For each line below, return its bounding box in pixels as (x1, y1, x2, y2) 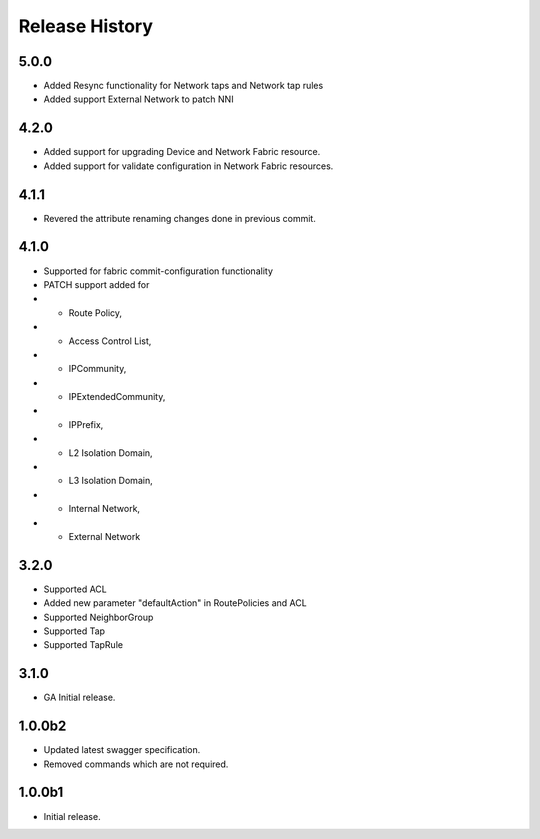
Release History (18, 15, 154, 37)
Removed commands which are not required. (43, 758, 229, 770)
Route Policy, (68, 306, 123, 319)
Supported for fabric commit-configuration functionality (43, 265, 274, 277)
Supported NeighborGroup (43, 611, 154, 623)
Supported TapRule (43, 639, 124, 651)
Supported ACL (43, 583, 107, 595)
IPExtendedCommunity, (68, 391, 166, 403)
